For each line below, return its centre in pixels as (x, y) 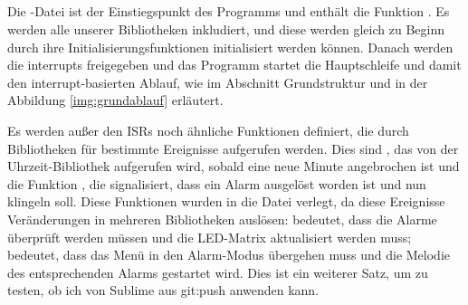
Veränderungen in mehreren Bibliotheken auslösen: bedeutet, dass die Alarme (222, 219)
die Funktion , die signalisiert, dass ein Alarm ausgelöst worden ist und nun (217, 183)
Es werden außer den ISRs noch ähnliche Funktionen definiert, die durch (208, 130)
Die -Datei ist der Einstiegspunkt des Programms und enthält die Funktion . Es (229, 11)
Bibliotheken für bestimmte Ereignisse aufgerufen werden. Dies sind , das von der (233, 148)
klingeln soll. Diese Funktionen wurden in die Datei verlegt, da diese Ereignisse (226, 201)
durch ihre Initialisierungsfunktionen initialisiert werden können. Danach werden (230, 47)
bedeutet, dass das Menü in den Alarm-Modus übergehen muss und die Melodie (229, 255)
